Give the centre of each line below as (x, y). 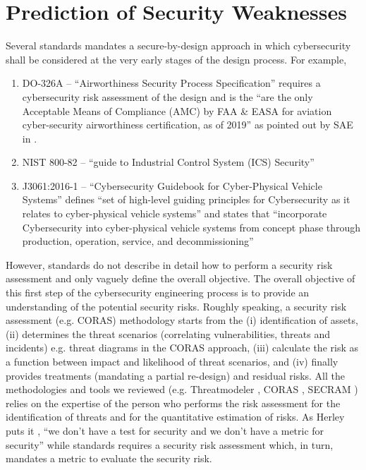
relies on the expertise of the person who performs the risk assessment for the (173, 403)
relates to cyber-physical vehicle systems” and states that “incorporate (175, 213)
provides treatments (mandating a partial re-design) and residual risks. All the (175, 375)
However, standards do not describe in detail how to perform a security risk (169, 264)
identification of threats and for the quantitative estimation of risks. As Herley (175, 417)
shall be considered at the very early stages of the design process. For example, (176, 59)
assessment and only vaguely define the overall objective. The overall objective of (181, 278)
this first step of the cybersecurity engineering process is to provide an (158, 293)
